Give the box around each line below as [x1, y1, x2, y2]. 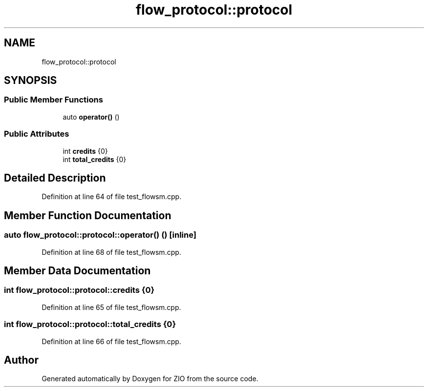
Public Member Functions [4, 95, 103, 105]
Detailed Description [4, 171, 106, 184]
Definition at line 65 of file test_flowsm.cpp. [42, 303, 181, 311]
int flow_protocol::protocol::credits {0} [4, 285, 155, 295]
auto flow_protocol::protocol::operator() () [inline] [4, 230, 196, 240]
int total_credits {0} [63, 155, 127, 164]
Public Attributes [4, 129, 69, 139]
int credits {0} [63, 146, 108, 155]
